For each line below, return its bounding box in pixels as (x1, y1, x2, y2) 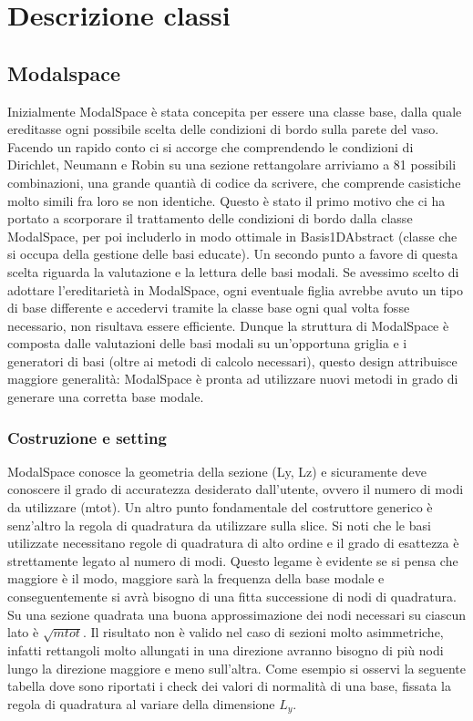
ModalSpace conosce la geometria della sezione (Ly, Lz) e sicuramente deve (7, 461, 427, 480)
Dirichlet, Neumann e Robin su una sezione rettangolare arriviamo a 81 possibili (7, 155, 457, 174)
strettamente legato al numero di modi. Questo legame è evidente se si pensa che (7, 551, 458, 570)
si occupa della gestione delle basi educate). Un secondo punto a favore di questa (7, 244, 458, 263)
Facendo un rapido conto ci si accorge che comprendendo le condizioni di (7, 137, 414, 156)
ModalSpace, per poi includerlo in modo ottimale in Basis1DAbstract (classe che (7, 226, 458, 245)
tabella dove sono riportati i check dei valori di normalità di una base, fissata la (7, 676, 451, 695)
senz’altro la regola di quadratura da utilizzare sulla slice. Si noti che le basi (7, 515, 431, 534)
